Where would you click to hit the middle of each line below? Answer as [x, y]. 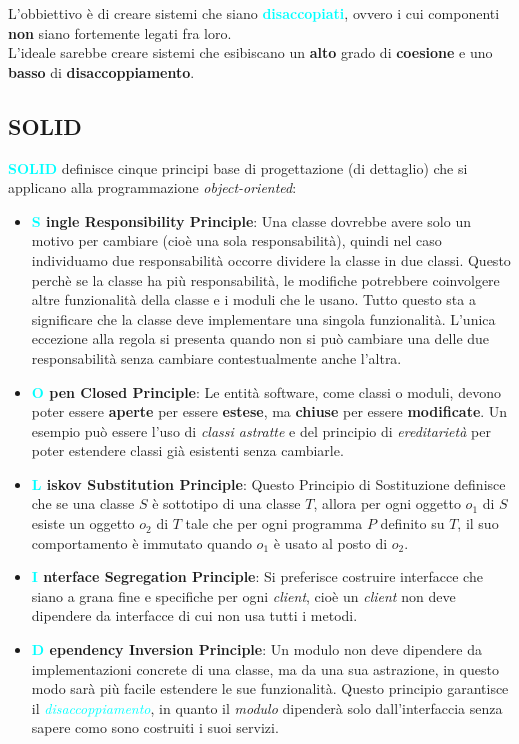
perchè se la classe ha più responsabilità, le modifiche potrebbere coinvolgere [265, 279]
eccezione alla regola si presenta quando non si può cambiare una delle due [260, 338]
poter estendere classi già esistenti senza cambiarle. [187, 450]
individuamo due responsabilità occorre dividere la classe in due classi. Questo [271, 259]
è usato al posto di [330, 542]
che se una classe [83, 503]
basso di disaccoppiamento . [101, 71]
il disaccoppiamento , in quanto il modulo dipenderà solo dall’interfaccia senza [267, 707]
